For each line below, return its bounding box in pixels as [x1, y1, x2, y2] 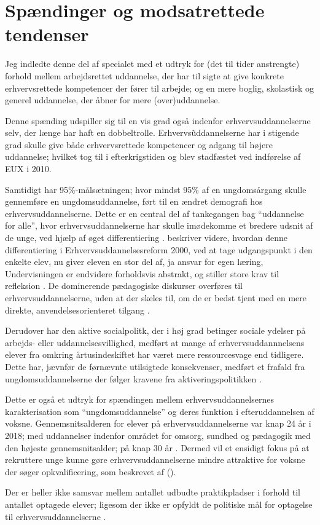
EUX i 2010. [5, 162, 52, 175]
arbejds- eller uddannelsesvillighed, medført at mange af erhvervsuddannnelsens [5, 336, 305, 349]
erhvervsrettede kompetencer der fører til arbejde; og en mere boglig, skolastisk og [5, 81, 314, 94]
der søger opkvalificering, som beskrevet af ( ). [5, 465, 176, 478]
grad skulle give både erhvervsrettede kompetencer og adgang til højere [5, 138, 273, 151]
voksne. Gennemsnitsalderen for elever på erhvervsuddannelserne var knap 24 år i [5, 417, 311, 430]
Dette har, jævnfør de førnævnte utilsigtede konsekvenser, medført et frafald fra [5, 360, 305, 373]
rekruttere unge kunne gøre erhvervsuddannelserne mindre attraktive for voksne [5, 453, 305, 466]
